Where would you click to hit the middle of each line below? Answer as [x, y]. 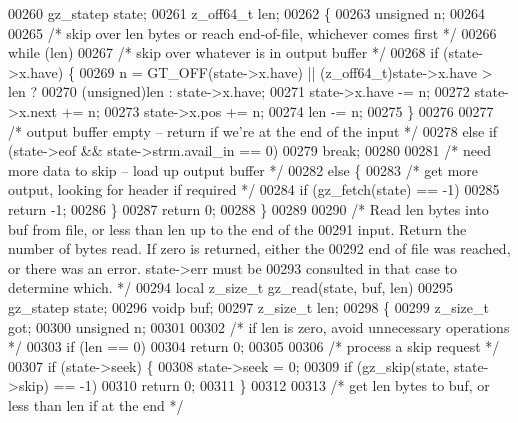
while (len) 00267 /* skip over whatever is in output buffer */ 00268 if [223, 52]
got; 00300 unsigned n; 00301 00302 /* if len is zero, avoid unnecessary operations [259, 326]
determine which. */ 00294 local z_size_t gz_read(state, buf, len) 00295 [231, 287]
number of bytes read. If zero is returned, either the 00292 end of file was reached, [259, 248]
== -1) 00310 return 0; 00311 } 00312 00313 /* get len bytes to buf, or [271, 385]
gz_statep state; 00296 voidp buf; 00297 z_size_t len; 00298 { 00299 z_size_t [248, 306]
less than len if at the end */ [96, 404]
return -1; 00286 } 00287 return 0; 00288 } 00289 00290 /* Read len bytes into [248, 208]
